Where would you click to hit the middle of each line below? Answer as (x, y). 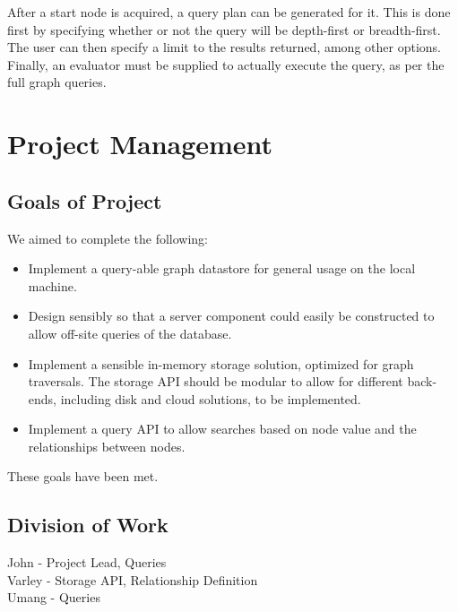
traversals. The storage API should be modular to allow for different (216, 381)
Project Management (140, 144)
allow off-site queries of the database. (130, 333)
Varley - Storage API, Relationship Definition (133, 579)
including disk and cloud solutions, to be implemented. (211, 398)
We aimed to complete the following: (108, 238)
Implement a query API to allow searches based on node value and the (222, 429)
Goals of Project (85, 200)
